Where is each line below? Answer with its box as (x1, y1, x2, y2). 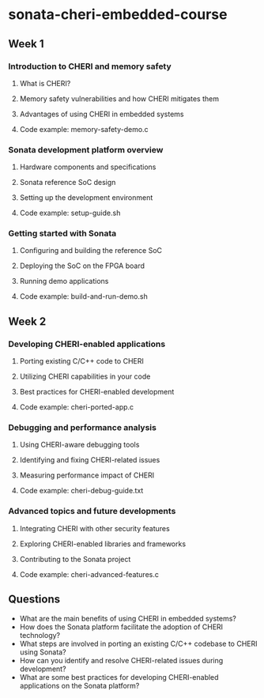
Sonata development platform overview (8, 144, 164, 155)
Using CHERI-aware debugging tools (19, 440, 140, 450)
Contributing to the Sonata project (19, 554, 131, 564)
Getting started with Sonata (8, 228, 117, 239)
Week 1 (8, 37, 44, 51)
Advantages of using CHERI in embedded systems (19, 109, 184, 119)
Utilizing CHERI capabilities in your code (19, 372, 151, 381)
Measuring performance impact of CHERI (19, 470, 155, 480)
